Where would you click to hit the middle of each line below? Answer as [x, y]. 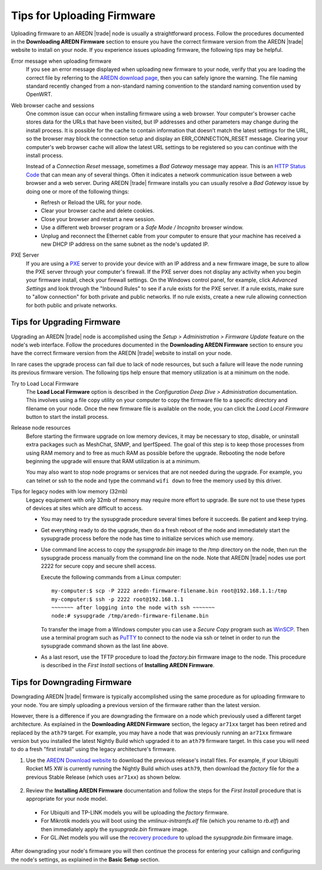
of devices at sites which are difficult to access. [84, 508]
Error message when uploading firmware [61, 61]
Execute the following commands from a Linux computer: [111, 577]
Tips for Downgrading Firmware [72, 682]
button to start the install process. [67, 417]
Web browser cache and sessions [53, 105]
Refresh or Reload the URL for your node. [92, 202]
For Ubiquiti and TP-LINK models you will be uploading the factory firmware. [135, 812]
